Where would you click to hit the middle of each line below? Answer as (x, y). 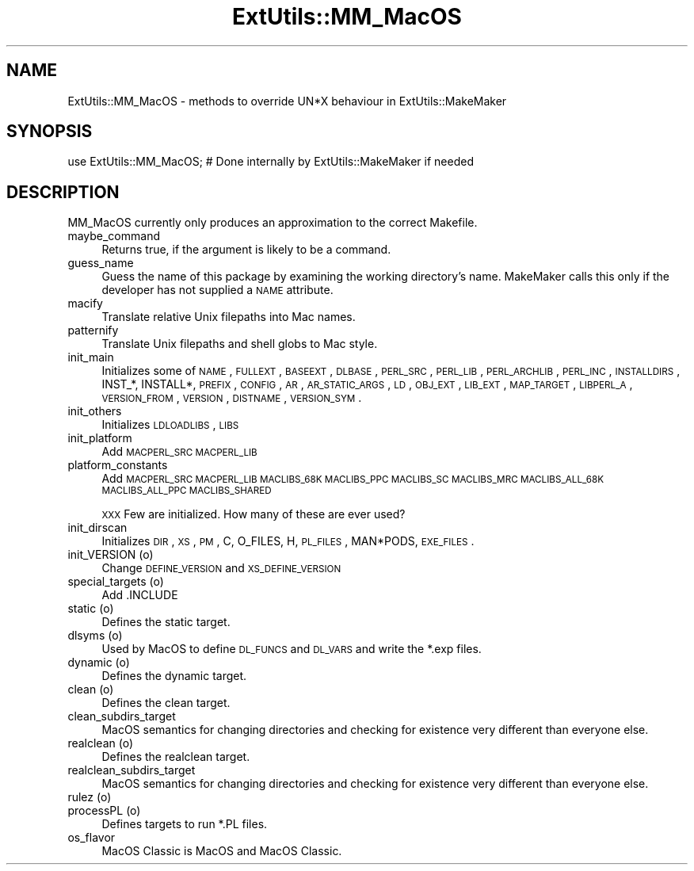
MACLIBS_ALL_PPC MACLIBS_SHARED (187, 491)
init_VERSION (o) (111, 555)
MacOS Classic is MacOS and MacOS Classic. (222, 851)
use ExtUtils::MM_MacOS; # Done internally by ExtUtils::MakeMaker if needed (271, 162)
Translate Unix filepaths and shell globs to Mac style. (240, 344)
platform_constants (118, 465)
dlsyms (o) (95, 636)
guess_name (101, 263)
